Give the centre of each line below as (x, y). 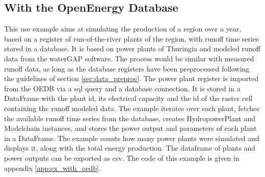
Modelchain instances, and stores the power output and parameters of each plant (130, 128)
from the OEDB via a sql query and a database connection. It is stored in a (122, 88)
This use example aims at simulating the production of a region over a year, (123, 29)
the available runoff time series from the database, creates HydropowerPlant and (130, 118)
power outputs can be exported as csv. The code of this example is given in (122, 157)
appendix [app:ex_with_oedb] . (52, 168)
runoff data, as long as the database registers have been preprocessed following (127, 68)
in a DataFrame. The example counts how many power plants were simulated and (132, 138)
